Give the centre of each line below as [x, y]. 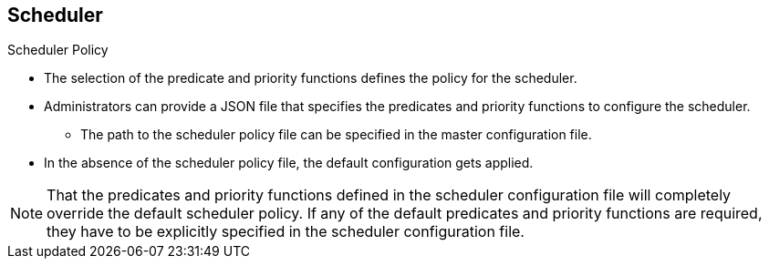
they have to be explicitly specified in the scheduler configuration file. [286, 232]
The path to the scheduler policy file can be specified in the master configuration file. [336, 135]
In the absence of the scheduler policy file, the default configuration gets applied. [289, 163]
